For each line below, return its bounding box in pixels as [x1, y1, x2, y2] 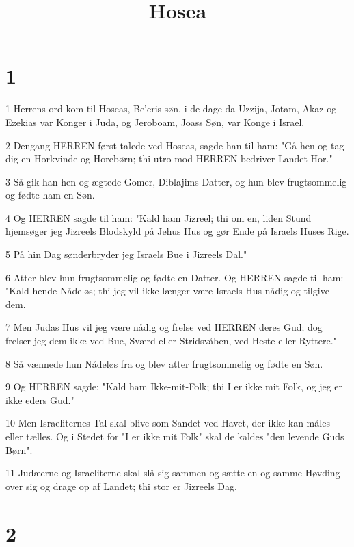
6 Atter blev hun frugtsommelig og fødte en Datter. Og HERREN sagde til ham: [5, 270, 344, 284]
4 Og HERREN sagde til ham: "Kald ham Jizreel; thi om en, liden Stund [5, 210, 312, 225]
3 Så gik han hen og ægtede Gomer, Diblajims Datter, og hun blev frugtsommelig [5, 174, 347, 188]
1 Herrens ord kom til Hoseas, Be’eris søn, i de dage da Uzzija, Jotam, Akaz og [5, 101, 337, 116]
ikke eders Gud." [5, 392, 74, 407]
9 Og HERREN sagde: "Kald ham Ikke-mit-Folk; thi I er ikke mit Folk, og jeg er [5, 379, 343, 394]
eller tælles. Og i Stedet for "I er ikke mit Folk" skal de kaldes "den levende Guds [5, 429, 344, 443]
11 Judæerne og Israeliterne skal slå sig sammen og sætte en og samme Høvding [5, 466, 340, 480]
